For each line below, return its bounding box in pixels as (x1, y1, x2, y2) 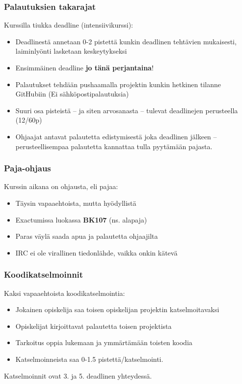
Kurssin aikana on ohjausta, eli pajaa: (4, 181, 118, 192)
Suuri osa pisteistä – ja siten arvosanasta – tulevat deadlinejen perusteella (15, 105, 238, 115)
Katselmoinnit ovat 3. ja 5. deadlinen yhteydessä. (4, 370, 152, 381)
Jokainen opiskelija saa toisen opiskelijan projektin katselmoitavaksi (15, 304, 219, 315)
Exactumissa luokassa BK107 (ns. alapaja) (15, 214, 147, 224)
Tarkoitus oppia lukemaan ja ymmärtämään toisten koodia (15, 337, 192, 348)
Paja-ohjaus (4, 162, 51, 174)
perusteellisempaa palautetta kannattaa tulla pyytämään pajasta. (15, 141, 213, 151)
